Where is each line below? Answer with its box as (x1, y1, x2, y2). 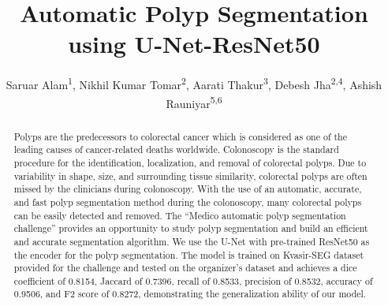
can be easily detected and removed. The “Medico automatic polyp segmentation (13, 208, 346, 222)
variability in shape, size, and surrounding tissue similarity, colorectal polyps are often (13, 169, 367, 182)
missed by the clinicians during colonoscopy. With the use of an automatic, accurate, (13, 182, 362, 196)
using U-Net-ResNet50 (68, 28, 320, 60)
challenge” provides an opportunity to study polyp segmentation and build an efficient (13, 222, 368, 235)
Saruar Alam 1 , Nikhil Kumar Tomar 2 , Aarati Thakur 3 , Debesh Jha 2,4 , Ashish (6, 74, 382, 92)
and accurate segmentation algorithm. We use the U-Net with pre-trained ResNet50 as (13, 234, 370, 248)
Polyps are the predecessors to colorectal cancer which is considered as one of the (13, 129, 348, 143)
